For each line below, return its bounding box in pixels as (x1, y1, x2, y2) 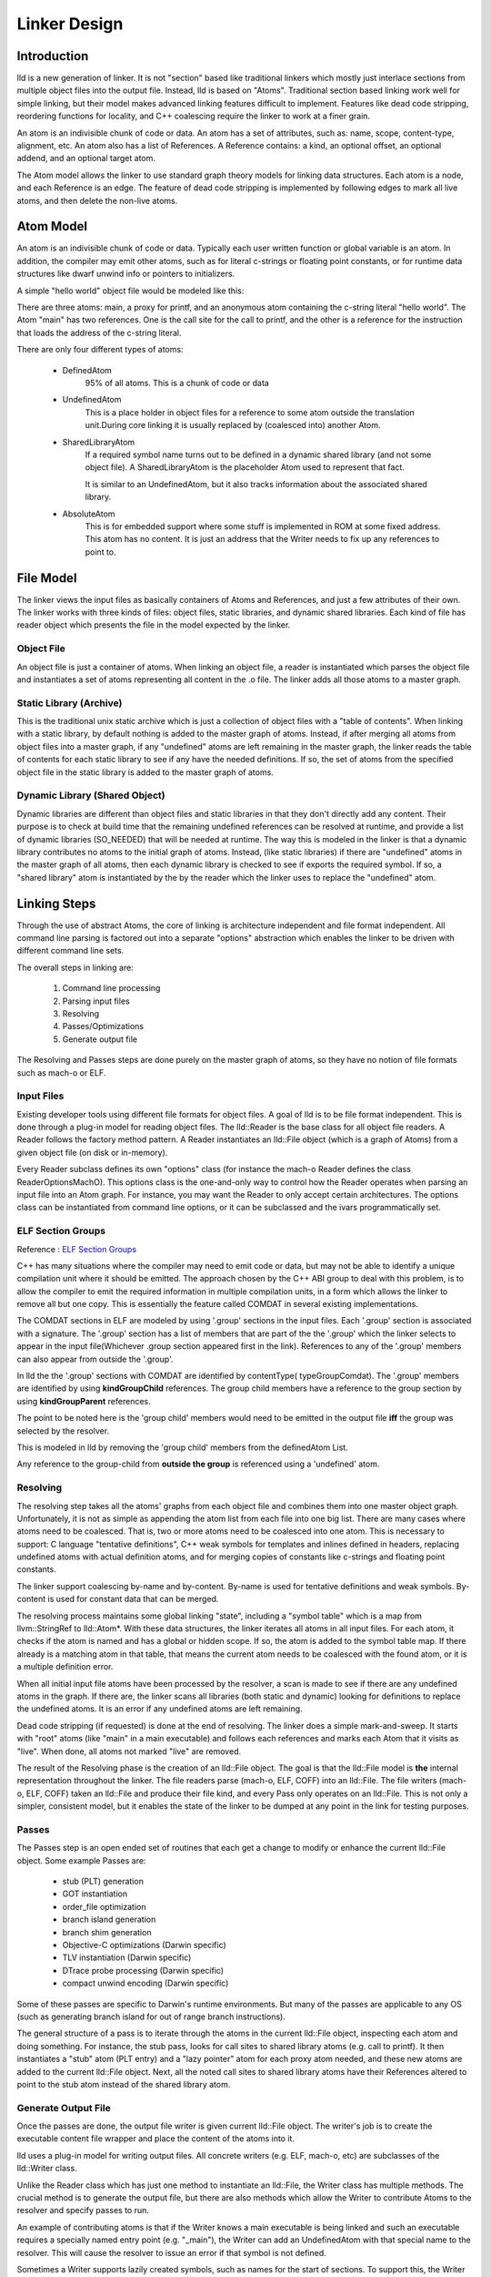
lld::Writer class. (16, 2163, 77, 2174)
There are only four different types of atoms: (16, 344, 184, 355)
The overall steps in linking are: (16, 962, 134, 973)
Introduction (16, 48, 89, 64)
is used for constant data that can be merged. (47, 1594, 219, 1605)
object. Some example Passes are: (16, 1854, 146, 1866)
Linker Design (16, 14, 124, 34)
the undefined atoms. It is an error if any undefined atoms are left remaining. (16, 1703, 304, 1714)
